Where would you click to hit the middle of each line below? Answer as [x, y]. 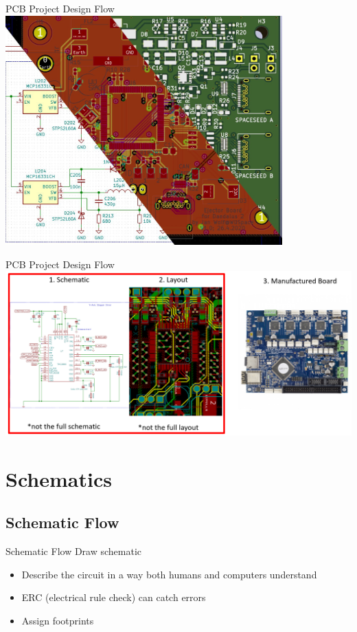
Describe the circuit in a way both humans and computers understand [169, 574]
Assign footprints [58, 620]
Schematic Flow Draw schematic [74, 551]
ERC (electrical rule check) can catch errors [114, 597]
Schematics [59, 478]
